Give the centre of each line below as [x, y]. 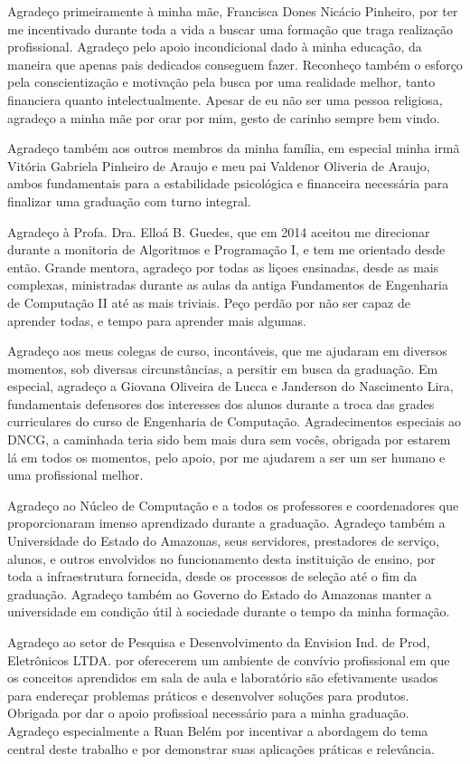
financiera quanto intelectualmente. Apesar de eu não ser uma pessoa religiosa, [225, 99]
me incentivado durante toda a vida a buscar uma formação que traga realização [230, 29]
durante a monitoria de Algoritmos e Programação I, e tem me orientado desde [226, 249]
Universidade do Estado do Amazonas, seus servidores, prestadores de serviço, [223, 541]
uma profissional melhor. [75, 475]
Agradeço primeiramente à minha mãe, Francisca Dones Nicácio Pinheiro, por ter [233, 11]
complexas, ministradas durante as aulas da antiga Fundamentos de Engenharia [228, 285]
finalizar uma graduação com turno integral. [129, 201]
